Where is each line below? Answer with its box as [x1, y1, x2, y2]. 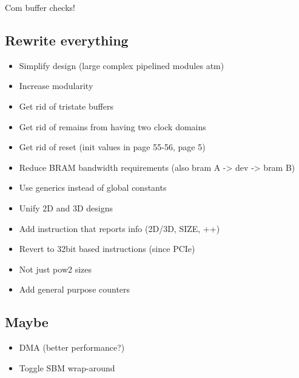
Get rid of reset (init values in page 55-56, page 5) [19, 141, 206, 153]
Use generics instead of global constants [19, 181, 167, 194]
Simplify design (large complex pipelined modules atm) [19, 59, 224, 71]
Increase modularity [19, 79, 93, 92]
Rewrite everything [5, 30, 129, 49]
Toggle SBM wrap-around [19, 361, 115, 374]
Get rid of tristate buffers [19, 99, 113, 112]
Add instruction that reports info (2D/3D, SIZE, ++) [19, 222, 220, 234]
